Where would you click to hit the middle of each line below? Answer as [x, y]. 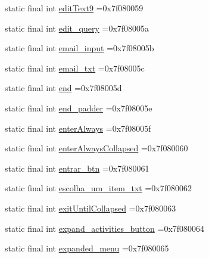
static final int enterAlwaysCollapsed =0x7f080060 [96, 148]
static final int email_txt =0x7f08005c [75, 68]
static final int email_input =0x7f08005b [79, 48]
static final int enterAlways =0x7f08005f [78, 128]
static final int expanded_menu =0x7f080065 [87, 248]
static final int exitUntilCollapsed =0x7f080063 [91, 208]
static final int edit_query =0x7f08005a [77, 28]
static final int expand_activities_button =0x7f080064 [105, 228]
